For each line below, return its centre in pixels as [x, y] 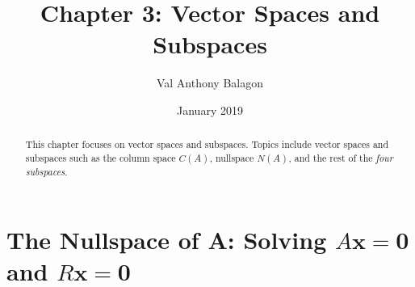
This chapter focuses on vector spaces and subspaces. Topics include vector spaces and [207, 144]
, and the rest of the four [341, 157]
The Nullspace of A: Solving [167, 239]
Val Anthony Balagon [210, 83]
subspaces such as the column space [101, 157]
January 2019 [210, 110]
